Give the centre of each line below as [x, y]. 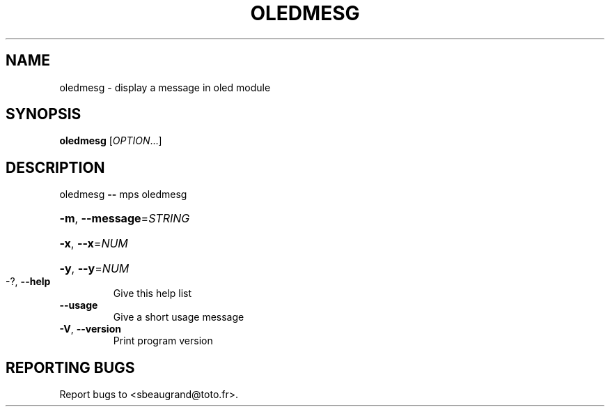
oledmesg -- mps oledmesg [123, 194]
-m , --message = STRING [125, 219]
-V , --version [90, 329]
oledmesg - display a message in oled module [165, 87]
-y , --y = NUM [94, 269]
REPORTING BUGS [70, 367]
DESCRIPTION [55, 167]
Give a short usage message [179, 317]
